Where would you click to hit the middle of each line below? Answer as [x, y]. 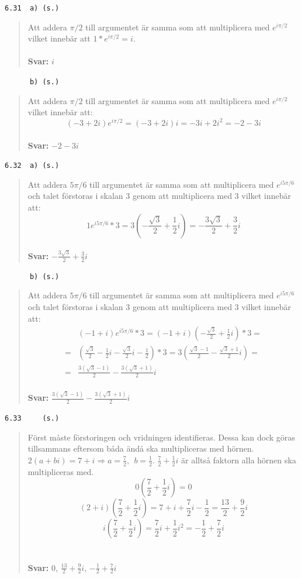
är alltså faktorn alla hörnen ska [238, 460]
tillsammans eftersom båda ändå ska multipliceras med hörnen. [141, 448]
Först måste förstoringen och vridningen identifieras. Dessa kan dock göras [161, 437]
